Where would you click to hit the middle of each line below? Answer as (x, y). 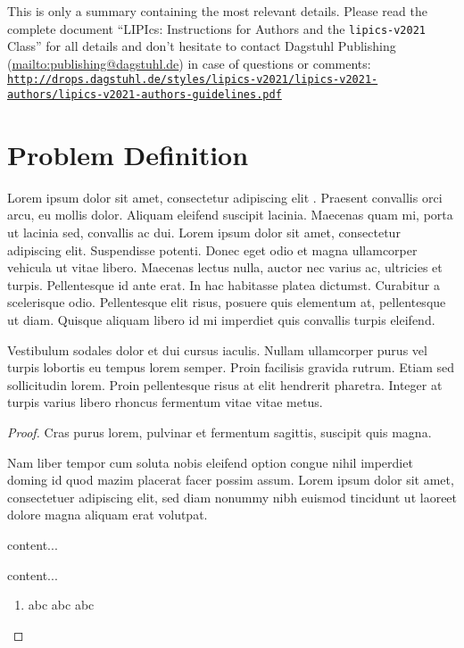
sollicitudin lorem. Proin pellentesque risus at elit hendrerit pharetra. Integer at (225, 384)
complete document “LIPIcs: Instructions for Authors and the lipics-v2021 (216, 28)
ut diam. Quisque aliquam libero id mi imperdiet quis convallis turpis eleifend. (221, 320)
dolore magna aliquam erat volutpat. (108, 515)
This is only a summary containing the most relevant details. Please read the (217, 11)
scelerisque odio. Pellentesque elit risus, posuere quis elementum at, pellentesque (227, 302)
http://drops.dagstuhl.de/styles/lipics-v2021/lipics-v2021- (193, 80)
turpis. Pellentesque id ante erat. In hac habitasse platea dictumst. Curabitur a (224, 284)
